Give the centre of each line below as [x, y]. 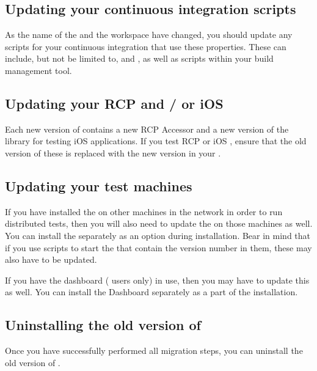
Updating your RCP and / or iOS [114, 103]
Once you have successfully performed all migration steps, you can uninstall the [154, 351]
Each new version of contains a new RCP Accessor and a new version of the [147, 129]
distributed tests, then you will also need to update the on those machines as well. [159, 223]
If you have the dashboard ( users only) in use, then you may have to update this [157, 280]
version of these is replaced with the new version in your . [113, 152]
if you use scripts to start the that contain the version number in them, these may [158, 247]
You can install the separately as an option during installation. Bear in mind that [158, 235]
